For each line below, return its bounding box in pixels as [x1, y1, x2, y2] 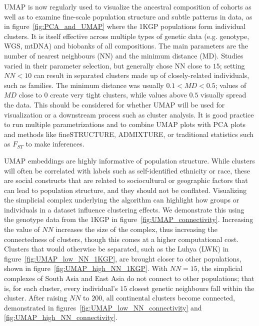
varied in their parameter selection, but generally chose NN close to [4, 60, 210, 70]
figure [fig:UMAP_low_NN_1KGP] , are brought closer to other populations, [4, 253, 241, 263]
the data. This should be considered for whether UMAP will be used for [4, 99, 225, 109]
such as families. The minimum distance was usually [4, 79, 164, 90]
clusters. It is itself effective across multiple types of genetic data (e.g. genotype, [4, 30, 249, 41]
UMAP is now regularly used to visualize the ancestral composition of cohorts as [4, 1, 251, 11]
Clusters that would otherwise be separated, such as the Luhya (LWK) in [4, 243, 229, 254]
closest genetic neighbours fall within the [129, 282, 254, 293]
